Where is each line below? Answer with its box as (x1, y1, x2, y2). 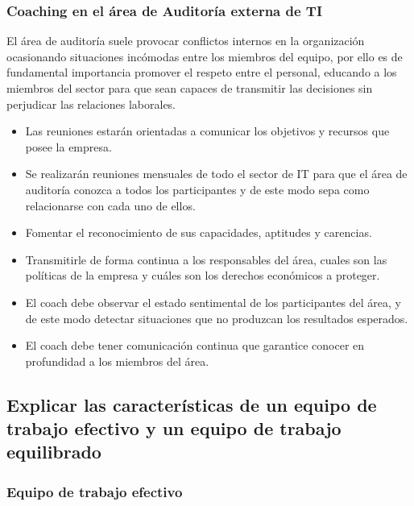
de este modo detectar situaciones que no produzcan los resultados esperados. (25, 309, 408, 326)
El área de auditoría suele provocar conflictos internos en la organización (6, 32, 365, 49)
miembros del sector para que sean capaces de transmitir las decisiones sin (6, 80, 373, 96)
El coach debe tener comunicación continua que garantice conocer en (25, 337, 365, 354)
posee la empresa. (25, 138, 112, 155)
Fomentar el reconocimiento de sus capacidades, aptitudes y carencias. (25, 224, 372, 241)
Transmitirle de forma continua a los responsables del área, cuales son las (25, 251, 387, 268)
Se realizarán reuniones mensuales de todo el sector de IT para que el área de (25, 165, 408, 182)
